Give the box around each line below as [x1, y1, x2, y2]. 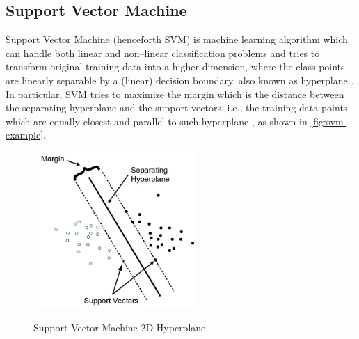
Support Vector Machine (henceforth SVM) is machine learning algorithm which [6, 32, 348, 47]
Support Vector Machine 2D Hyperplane [33, 320, 206, 334]
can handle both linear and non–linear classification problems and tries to [6, 45, 320, 60]
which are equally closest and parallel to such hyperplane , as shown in [6, 113, 308, 128]
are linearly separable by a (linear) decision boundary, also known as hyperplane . [6, 72, 354, 87]
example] [6, 127, 44, 142]
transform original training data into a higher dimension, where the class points [6, 59, 345, 74]
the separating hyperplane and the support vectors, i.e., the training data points [6, 100, 348, 115]
